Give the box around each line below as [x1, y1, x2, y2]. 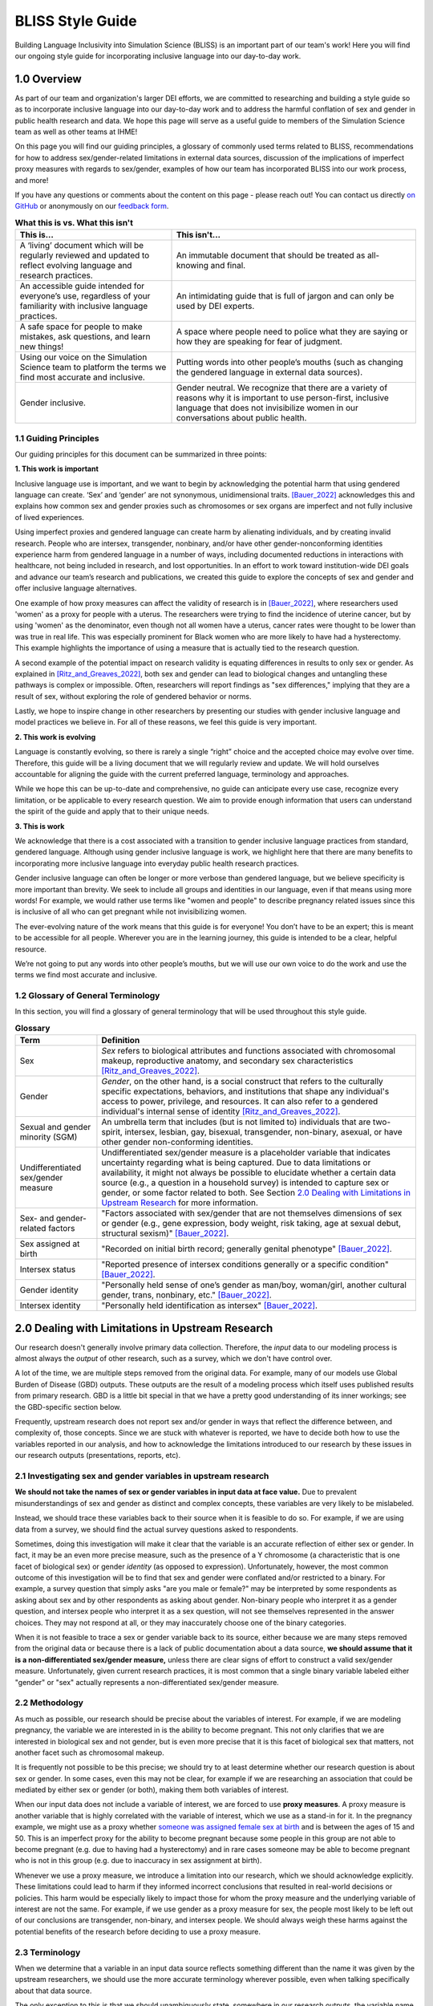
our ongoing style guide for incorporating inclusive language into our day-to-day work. [14, 51, 301, 60]
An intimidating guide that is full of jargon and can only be [176, 290, 395, 302]
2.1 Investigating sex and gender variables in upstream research [14, 1470, 269, 1481]
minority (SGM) [19, 1131, 78, 1143]
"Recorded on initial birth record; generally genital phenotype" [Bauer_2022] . [101, 1244, 392, 1255]
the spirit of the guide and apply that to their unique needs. [14, 806, 210, 816]
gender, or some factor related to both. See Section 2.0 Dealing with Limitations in [101, 1188, 411, 1199]
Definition [101, 1035, 140, 1046]
